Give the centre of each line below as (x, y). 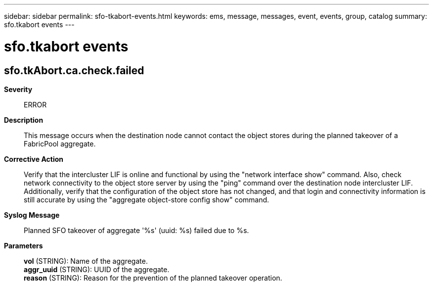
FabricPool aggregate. (60, 143)
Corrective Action (34, 159)
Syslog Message (32, 215)
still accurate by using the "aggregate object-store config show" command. (147, 199)
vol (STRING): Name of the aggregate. (86, 261)
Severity (18, 89)
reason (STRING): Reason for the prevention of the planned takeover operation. (153, 278)
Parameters (23, 245)
